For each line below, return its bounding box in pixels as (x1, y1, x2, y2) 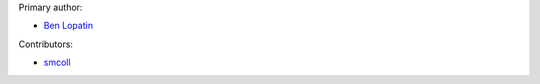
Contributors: (18, 38, 74, 50)
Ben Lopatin (43, 20, 94, 32)
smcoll (43, 56, 71, 69)
